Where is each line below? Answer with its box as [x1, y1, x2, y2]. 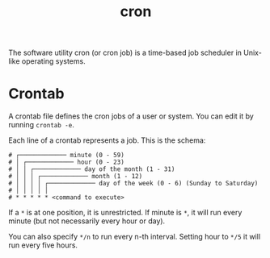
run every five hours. [8, 240, 78, 250]
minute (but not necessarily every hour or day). [8, 216, 166, 226]
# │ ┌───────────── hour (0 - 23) [8, 158, 125, 167]
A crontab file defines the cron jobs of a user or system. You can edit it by [8, 111, 255, 121]
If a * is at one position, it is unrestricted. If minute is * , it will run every [8, 208, 243, 218]
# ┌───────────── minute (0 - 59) [8, 152, 125, 160]
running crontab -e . [8, 120, 74, 130]
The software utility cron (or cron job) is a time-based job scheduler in [8, 48, 243, 58]
